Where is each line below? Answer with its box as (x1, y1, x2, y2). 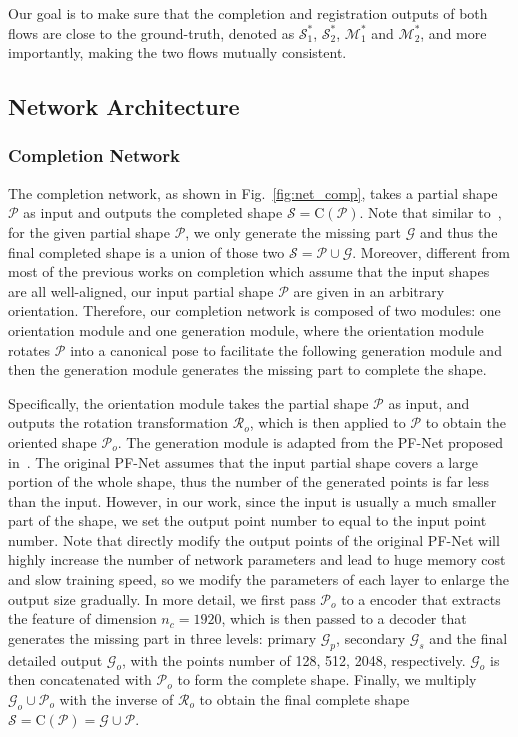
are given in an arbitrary (293, 280, 445, 301)
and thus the (419, 221, 498, 242)
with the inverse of (59, 689, 174, 710)
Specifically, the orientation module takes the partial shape (8, 392, 369, 413)
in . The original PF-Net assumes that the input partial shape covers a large (8, 451, 478, 472)
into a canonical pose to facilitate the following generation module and (70, 339, 502, 360)
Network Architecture (8, 91, 240, 122)
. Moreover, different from (352, 241, 510, 262)
